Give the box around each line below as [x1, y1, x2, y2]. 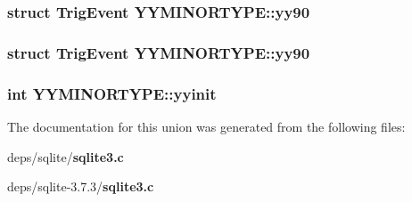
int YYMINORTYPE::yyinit [7, 82, 217, 104]
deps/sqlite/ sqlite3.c [7, 147, 124, 166]
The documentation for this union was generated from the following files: [7, 117, 406, 135]
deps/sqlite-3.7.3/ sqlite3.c [7, 177, 154, 196]
